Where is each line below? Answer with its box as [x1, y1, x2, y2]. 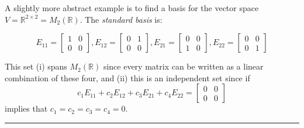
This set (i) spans [5, 60, 67, 72]
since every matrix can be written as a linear [103, 60, 264, 72]
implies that [5, 102, 48, 115]
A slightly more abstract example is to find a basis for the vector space [5, 2, 259, 13]
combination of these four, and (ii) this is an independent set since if [5, 71, 250, 84]
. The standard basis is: [80, 13, 163, 25]
